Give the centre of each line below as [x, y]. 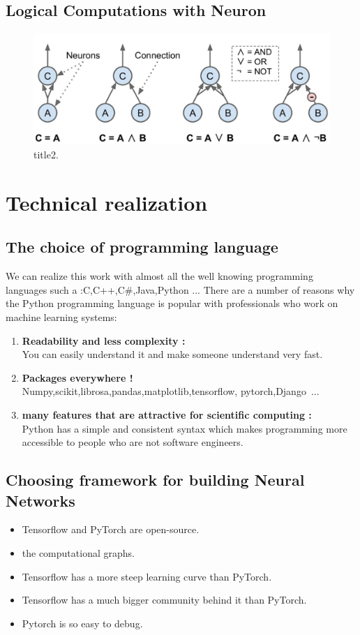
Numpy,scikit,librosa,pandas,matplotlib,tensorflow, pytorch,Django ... [171, 391]
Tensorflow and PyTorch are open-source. [111, 529]
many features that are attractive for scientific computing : [167, 414]
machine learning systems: [61, 316]
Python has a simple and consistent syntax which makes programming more [185, 428]
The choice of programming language [142, 247]
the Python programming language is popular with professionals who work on [172, 303]
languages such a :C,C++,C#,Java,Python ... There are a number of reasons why [180, 289]
